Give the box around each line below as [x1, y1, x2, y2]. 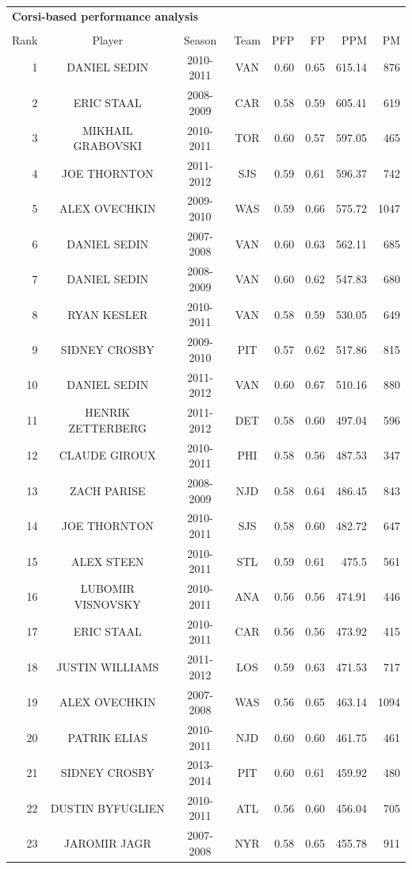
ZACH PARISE [70, 482, 146, 498]
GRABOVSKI [73, 137, 142, 154]
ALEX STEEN [71, 552, 144, 569]
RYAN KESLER [67, 306, 148, 322]
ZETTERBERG [68, 419, 147, 436]
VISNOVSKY [74, 595, 141, 612]
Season [183, 31, 217, 48]
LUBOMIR [80, 580, 135, 597]
